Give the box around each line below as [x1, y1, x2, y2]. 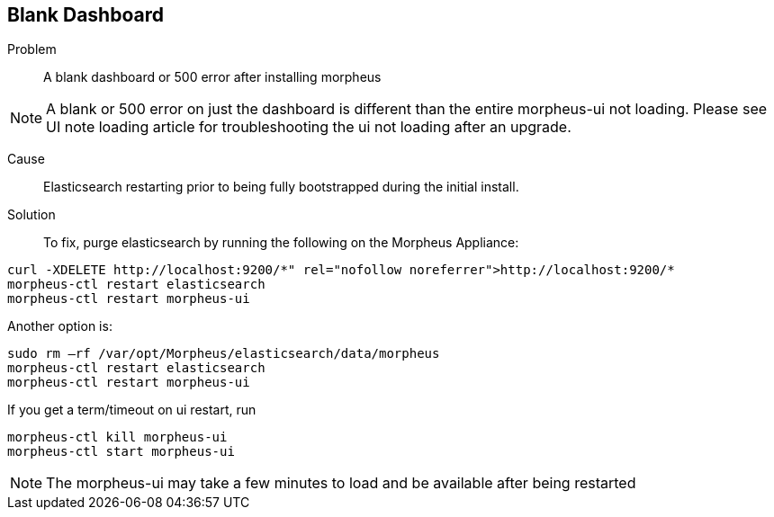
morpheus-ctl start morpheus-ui [7, 444, 235, 459]
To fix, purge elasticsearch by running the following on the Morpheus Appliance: [43, 235, 519, 251]
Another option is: [7, 318, 112, 334]
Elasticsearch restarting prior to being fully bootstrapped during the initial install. [43, 179, 519, 195]
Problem [7, 41, 57, 58]
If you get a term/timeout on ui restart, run [7, 402, 256, 418]
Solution [7, 207, 56, 223]
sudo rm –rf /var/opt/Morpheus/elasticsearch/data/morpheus [7, 346, 440, 361]
